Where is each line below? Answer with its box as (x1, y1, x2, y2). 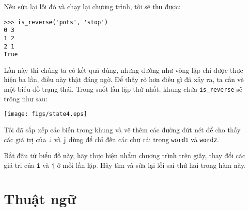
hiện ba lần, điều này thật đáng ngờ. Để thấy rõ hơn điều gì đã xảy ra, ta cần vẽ (4, 74, 244, 84)
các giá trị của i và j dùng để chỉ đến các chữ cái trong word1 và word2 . (4, 134, 219, 144)
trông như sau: (4, 93, 47, 103)
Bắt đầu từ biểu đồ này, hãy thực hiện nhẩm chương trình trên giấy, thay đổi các (4, 150, 246, 161)
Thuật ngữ (4, 188, 76, 208)
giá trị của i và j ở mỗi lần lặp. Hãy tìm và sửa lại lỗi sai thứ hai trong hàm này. (4, 160, 246, 170)
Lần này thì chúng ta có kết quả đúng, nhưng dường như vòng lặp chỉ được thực (4, 65, 243, 75)
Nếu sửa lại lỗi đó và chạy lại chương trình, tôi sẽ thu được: (4, 1, 181, 11)
